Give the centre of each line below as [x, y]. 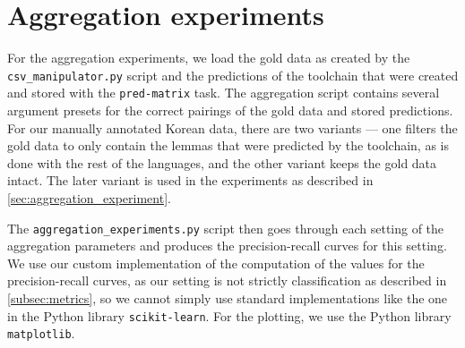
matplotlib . [41, 333]
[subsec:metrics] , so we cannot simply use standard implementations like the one [228, 298]
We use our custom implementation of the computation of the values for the [216, 263]
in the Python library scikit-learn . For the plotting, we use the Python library [229, 315]
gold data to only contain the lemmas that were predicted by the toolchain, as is [228, 145]
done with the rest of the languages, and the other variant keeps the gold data [222, 162]
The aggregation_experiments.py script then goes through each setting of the [226, 228]
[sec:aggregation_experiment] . [89, 198]
